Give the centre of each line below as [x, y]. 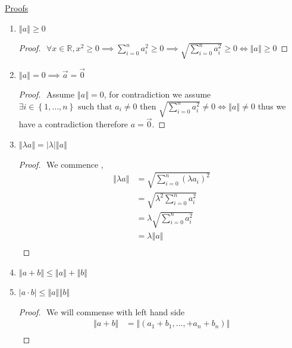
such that [95, 107]
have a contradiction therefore [73, 124]
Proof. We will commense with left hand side [102, 311]
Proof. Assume [47, 94]
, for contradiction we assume [157, 94]
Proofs [17, 8]
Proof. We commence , [61, 164]
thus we [272, 106]
